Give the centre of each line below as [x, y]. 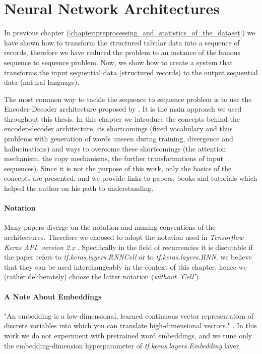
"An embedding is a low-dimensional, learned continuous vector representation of [129, 315]
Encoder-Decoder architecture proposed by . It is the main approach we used [123, 109]
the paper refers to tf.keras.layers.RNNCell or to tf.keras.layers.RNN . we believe [128, 257]
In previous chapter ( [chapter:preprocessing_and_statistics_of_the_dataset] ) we [130, 33]
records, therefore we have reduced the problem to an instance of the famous [122, 52]
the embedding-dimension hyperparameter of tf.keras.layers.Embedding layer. [123, 345]
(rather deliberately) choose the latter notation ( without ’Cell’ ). [102, 276]
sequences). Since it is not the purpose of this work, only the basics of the [118, 168]
